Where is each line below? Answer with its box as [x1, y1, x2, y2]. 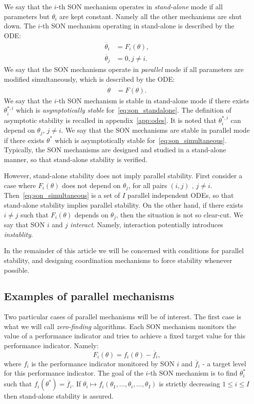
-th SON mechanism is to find [148, 368, 238, 378]
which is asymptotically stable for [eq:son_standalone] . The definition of [16, 105, 232, 115]
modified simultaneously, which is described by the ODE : [4, 73, 175, 84]
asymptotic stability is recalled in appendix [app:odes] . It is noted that [4, 115, 216, 125]
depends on [74, 209, 108, 219]
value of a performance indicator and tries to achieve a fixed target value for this [4, 331, 246, 341]
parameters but [4, 11, 50, 21]
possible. [4, 264, 29, 275]
